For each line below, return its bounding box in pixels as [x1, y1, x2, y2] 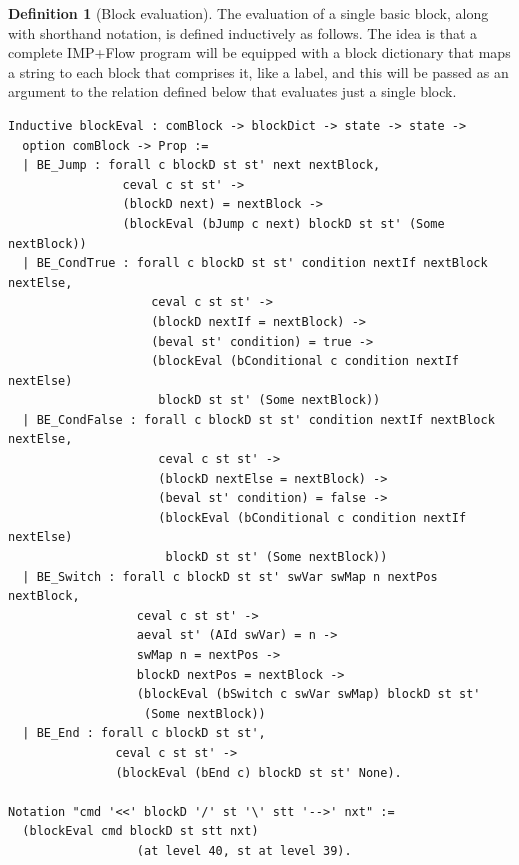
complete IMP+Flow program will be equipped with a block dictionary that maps [8, 42, 511, 63]
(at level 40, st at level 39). [136, 843, 352, 858]
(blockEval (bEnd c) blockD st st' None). [115, 765, 402, 780]
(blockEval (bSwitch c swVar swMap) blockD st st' [136, 687, 481, 702]
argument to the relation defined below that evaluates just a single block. [8, 81, 457, 102]
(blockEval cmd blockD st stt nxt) [22, 824, 259, 839]
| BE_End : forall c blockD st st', [22, 726, 266, 741]
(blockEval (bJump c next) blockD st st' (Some [122, 216, 445, 231]
